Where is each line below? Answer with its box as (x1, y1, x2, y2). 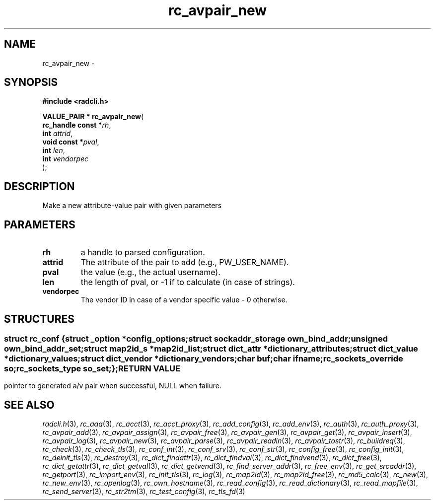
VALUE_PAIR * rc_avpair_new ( (42, 112, 144, 121)
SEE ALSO (4, 398, 55, 411)
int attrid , (42, 129, 73, 138)
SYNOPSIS (4, 76, 58, 89)
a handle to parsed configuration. (80, 247, 205, 258)
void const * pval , (42, 138, 99, 146)
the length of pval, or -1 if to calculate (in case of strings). (80, 277, 295, 288)
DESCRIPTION (4, 180, 75, 193)
